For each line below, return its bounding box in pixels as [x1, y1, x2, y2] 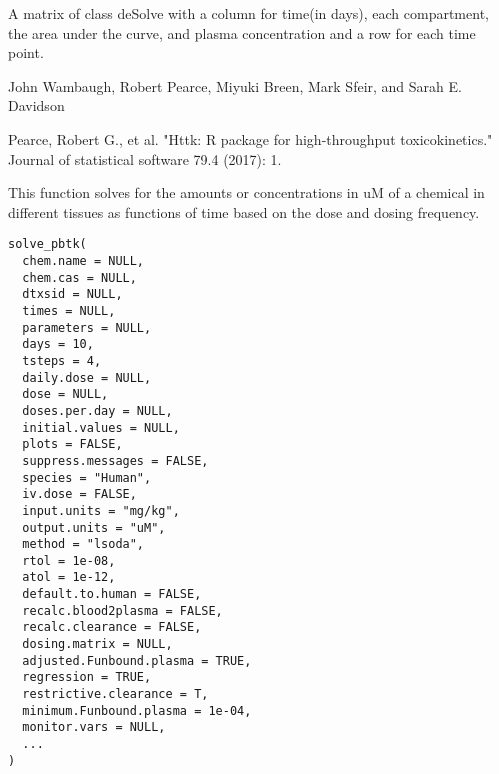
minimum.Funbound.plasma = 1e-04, [22, 703, 252, 718]
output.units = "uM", [22, 520, 166, 535]
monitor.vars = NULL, [22, 720, 166, 735]
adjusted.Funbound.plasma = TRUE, [22, 653, 252, 668]
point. [8, 42, 44, 63]
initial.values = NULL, [22, 420, 180, 435]
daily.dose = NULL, [22, 370, 152, 385]
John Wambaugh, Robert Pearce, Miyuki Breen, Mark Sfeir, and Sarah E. [8, 75, 462, 96]
